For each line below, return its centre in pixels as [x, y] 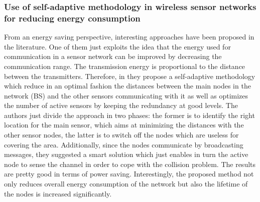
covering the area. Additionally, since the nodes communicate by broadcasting [124, 144]
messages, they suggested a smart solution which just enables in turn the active [126, 154]
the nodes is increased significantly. [58, 193]
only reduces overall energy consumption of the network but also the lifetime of [126, 184]
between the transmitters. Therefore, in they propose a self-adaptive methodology [130, 76]
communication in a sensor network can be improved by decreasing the [113, 56]
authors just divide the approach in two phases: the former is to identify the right [129, 115]
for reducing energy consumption [72, 18]
